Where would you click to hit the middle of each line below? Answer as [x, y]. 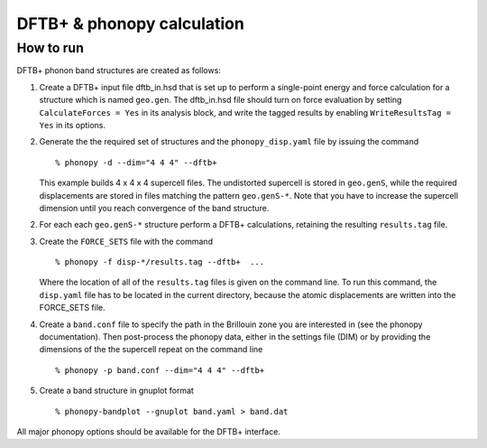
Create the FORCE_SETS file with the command [126, 241]
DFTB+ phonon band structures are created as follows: [119, 70]
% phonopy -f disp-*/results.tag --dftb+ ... [160, 262]
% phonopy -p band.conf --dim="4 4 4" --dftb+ [160, 370]
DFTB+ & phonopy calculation [131, 23]
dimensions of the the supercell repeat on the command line [151, 350]
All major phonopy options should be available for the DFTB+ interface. [149, 431]
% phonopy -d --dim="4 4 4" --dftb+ [136, 162]
